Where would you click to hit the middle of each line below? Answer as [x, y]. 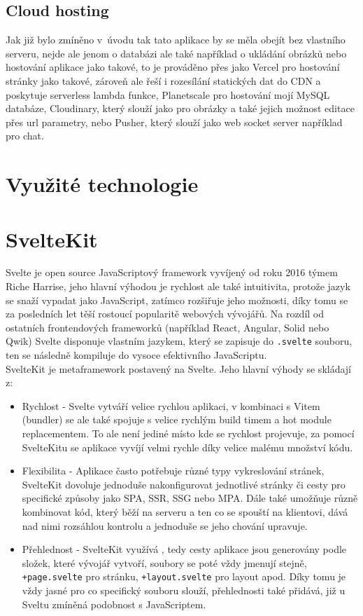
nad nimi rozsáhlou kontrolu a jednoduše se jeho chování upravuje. [165, 525]
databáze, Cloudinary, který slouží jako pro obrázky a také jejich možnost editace [180, 108]
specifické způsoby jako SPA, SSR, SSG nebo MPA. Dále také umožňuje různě [190, 498]
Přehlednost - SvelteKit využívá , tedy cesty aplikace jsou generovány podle [184, 549]
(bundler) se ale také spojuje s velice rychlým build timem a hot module [177, 419]
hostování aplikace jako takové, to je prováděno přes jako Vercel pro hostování [173, 67]
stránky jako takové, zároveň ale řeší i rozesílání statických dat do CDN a [163, 80]
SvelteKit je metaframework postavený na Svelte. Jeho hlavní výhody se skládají [179, 368]
